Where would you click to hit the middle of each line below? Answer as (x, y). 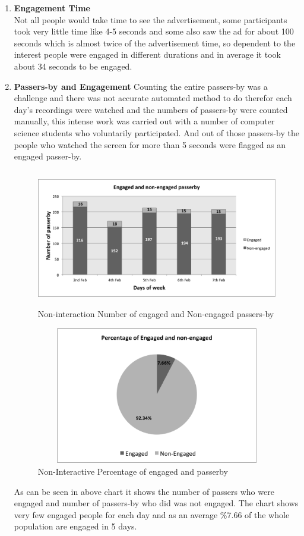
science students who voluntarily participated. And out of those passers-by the (156, 132)
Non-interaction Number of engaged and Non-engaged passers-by (156, 314)
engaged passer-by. (48, 156)
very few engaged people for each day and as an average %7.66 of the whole (152, 514)
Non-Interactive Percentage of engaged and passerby (133, 471)
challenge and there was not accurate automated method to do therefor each (153, 98)
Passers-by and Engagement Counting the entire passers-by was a (141, 86)
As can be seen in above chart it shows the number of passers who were (144, 491)
